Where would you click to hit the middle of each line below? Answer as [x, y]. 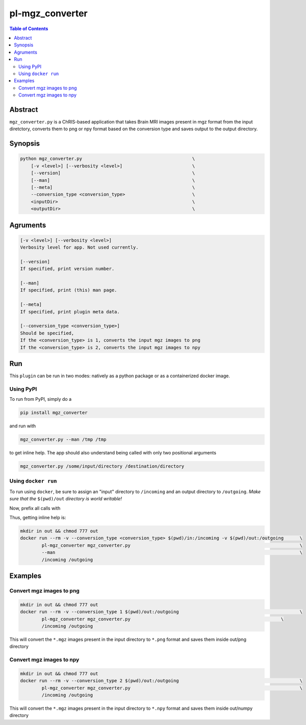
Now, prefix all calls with [35, 508]
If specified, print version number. [67, 269]
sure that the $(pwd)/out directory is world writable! [66, 499]
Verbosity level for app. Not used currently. [79, 247]
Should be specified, [47, 333]
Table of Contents [29, 29]
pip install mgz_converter [54, 413]
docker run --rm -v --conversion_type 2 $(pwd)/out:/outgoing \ [161, 681]
